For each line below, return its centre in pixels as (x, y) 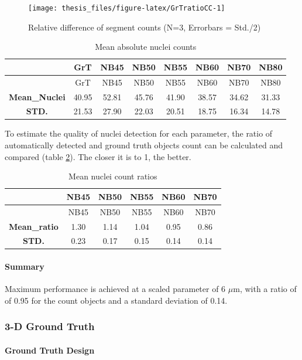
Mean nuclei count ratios (113, 176)
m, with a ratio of (265, 289)
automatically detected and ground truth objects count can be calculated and (144, 145)
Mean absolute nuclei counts (146, 47)
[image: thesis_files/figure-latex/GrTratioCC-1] (127, 8)
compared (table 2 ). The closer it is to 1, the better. (98, 156)
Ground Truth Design (50, 350)
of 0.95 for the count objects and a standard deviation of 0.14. (116, 300)
